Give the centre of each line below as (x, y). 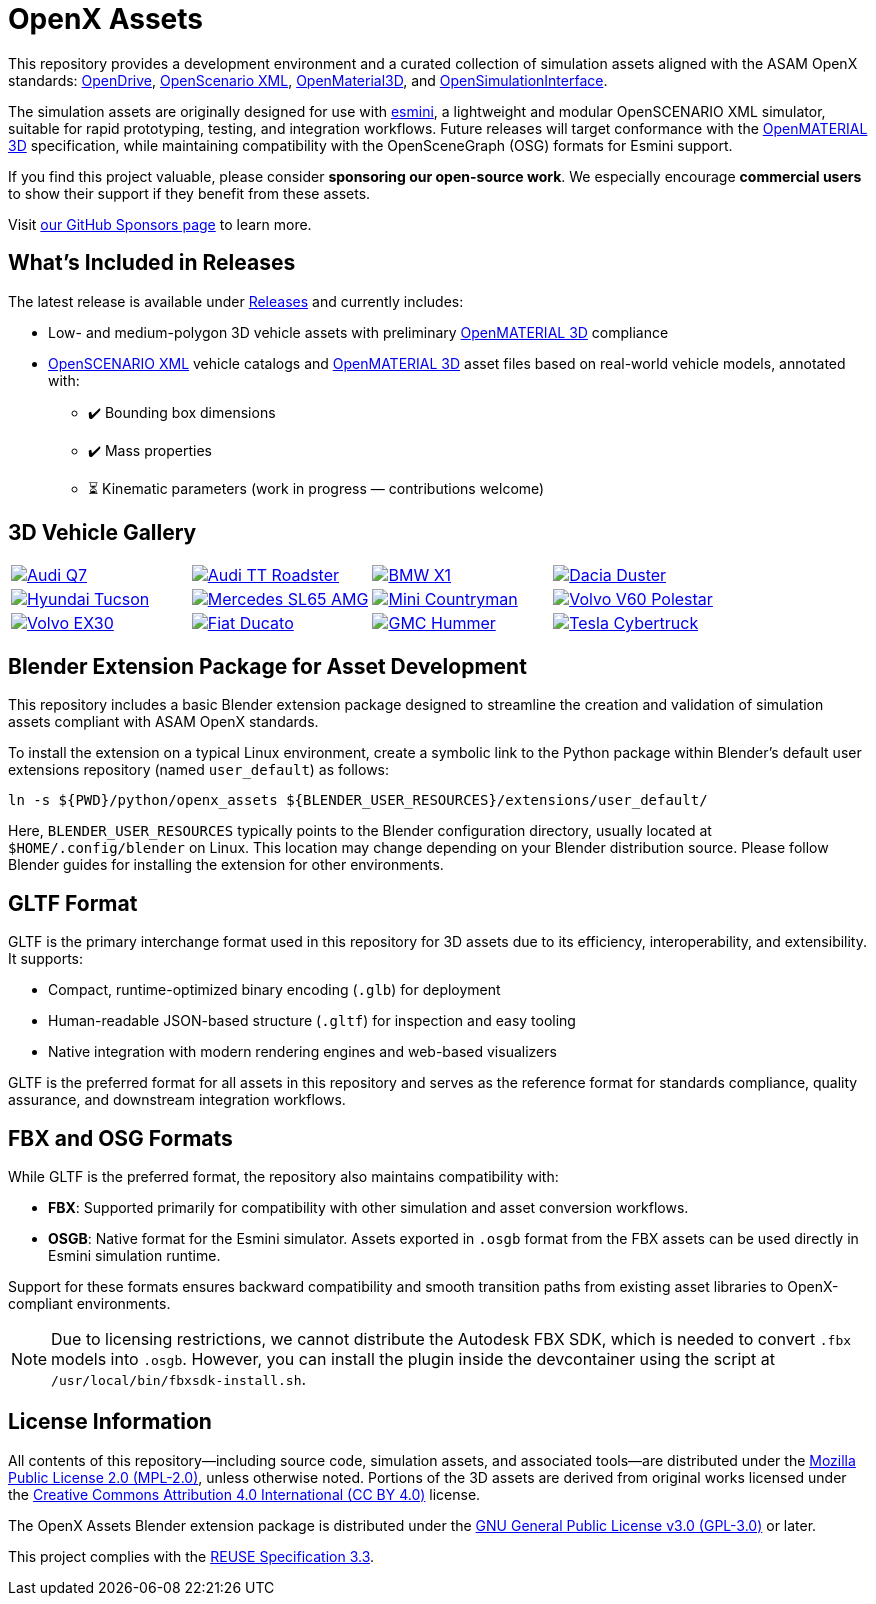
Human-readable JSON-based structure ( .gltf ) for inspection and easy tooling (312, 1021)
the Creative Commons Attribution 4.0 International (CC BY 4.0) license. (244, 1494)
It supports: (46, 959)
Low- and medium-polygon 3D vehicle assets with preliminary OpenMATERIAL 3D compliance (358, 332)
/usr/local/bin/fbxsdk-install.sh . (179, 1378)
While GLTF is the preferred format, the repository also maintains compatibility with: (283, 1176)
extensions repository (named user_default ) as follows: (199, 770)
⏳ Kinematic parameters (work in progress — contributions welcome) (316, 488)
